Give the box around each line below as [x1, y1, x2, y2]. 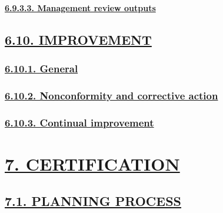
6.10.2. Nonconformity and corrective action [5, 88, 218, 102]
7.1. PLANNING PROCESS [5, 192, 182, 210]
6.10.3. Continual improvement [5, 115, 154, 129]
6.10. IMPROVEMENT [5, 30, 152, 48]
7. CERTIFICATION [5, 151, 180, 175]
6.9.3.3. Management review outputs [5, 1, 156, 14]
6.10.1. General [5, 61, 78, 75]
